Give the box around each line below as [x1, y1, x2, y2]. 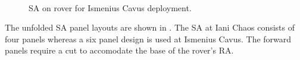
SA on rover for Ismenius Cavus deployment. [29, 1, 192, 14]
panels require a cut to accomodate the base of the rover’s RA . [5, 44, 234, 56]
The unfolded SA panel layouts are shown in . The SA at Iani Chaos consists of [5, 21, 295, 34]
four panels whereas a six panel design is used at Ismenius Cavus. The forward [5, 32, 292, 45]
